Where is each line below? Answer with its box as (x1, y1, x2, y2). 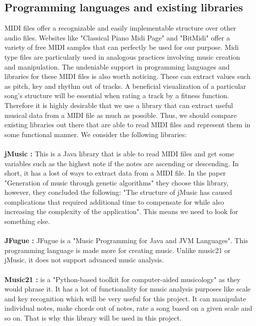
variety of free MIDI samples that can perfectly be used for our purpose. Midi (4, 42, 239, 52)
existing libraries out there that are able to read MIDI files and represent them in (4, 119, 251, 130)
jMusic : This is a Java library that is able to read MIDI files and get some (4, 148, 234, 158)
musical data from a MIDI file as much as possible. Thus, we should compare (4, 109, 237, 120)
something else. (4, 216, 50, 226)
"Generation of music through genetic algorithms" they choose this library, (4, 177, 228, 187)
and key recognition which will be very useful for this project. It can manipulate (4, 293, 246, 303)
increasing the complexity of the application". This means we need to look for (4, 206, 238, 217)
